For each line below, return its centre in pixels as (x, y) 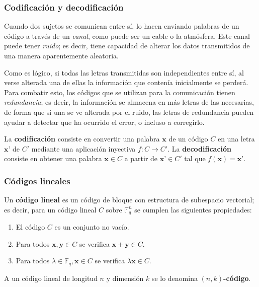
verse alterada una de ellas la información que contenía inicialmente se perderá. (126, 82)
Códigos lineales (37, 181)
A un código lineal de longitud (51, 278)
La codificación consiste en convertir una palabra (82, 139)
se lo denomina (175, 278)
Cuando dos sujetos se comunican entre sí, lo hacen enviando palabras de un (122, 26)
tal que (195, 158)
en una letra (236, 139)
